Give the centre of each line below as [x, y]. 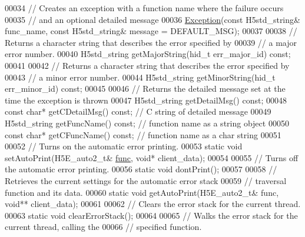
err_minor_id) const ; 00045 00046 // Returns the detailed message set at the [145, 89]
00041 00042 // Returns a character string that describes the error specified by [147, 65]
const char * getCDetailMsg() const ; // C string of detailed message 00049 [138, 111]
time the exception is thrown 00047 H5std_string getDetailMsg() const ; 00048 [146, 100]
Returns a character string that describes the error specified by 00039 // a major [151, 42]
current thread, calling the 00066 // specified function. [103, 227]
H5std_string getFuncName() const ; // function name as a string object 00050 [147, 123]
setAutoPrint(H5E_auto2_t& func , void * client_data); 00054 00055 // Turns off [152, 157]
